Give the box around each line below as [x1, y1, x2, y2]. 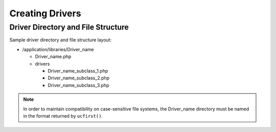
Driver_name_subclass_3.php [48, 82, 109, 88]
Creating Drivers [9, 8, 81, 19]
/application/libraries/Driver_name [22, 46, 94, 52]
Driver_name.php [35, 54, 72, 60]
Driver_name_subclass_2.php [48, 75, 110, 81]
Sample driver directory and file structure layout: [9, 37, 112, 43]
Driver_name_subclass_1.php [48, 68, 108, 74]
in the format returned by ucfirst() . [23, 113, 103, 119]
